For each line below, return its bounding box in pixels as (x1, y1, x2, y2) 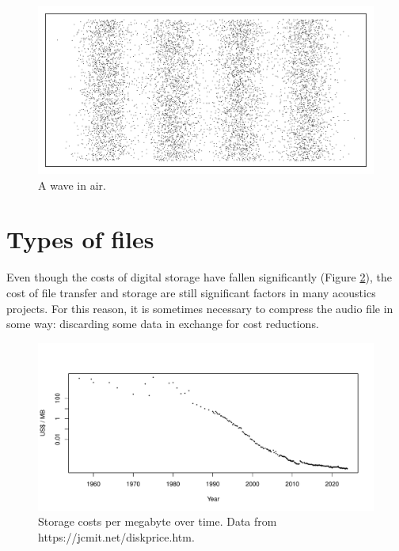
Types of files (6, 223, 154, 255)
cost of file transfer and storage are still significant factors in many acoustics (6, 284, 376, 300)
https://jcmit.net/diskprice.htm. (38, 528, 195, 545)
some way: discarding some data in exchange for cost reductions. (6, 315, 319, 332)
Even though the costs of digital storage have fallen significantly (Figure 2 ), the (6, 269, 392, 285)
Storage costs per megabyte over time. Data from (38, 513, 277, 530)
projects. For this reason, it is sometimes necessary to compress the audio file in (6, 300, 393, 316)
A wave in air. (38, 176, 106, 193)
